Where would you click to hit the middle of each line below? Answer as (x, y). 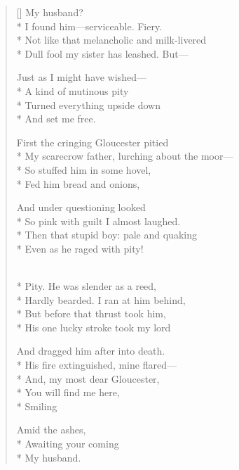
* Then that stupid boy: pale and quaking (107, 235)
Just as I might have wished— (81, 77)
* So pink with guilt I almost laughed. (98, 221)
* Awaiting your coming (68, 444)
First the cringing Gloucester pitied (93, 142)
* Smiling (37, 406)
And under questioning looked (81, 207)
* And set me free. (56, 119)
